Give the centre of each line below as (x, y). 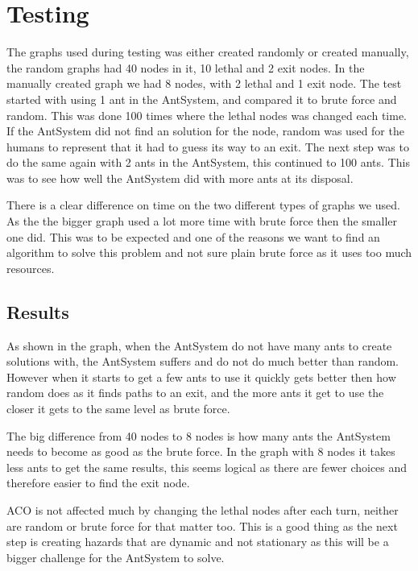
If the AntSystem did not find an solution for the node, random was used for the (205, 131)
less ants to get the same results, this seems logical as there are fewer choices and (207, 467)
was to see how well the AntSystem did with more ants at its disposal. (180, 178)
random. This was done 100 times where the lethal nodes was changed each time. (207, 115)
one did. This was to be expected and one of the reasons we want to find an (193, 236)
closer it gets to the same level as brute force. (118, 409)
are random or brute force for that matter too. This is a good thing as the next (202, 525)
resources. (31, 268)
